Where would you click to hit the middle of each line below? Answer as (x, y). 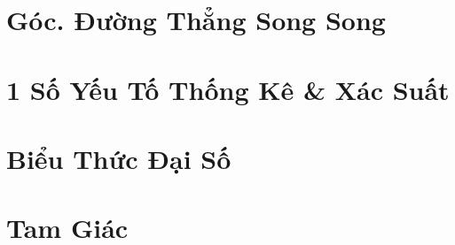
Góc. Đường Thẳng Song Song (196, 20)
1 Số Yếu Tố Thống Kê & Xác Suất (228, 89)
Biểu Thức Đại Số (119, 158)
